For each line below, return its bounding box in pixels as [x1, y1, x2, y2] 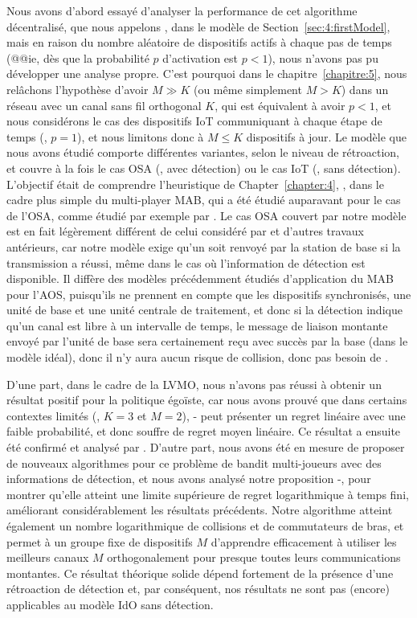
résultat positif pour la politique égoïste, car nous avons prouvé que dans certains [6, 391, 407, 408]
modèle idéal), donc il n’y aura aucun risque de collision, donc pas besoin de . [6, 349, 388, 366]
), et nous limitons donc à [77, 128, 204, 145]
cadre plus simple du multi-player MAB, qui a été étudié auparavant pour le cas [6, 191, 401, 208]
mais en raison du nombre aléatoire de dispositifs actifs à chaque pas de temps [6, 34, 392, 51]
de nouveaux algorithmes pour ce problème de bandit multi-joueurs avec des [6, 454, 382, 471]
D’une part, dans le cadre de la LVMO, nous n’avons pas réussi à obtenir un [6, 375, 382, 392]
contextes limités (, [6, 407, 100, 424]
